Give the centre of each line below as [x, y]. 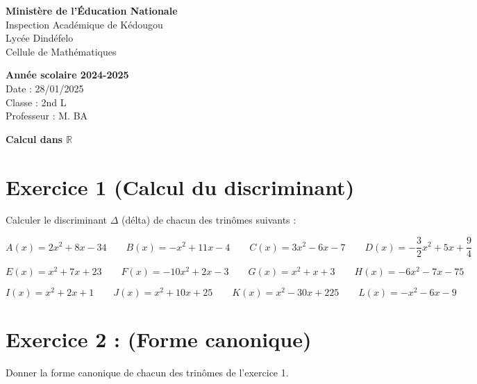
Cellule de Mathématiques [61, 51]
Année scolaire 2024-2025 [67, 75]
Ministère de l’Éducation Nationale [92, 10]
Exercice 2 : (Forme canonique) [159, 339]
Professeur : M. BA [47, 116]
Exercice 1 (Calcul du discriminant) [180, 186]
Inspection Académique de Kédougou [84, 24]
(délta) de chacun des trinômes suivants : [209, 220]
